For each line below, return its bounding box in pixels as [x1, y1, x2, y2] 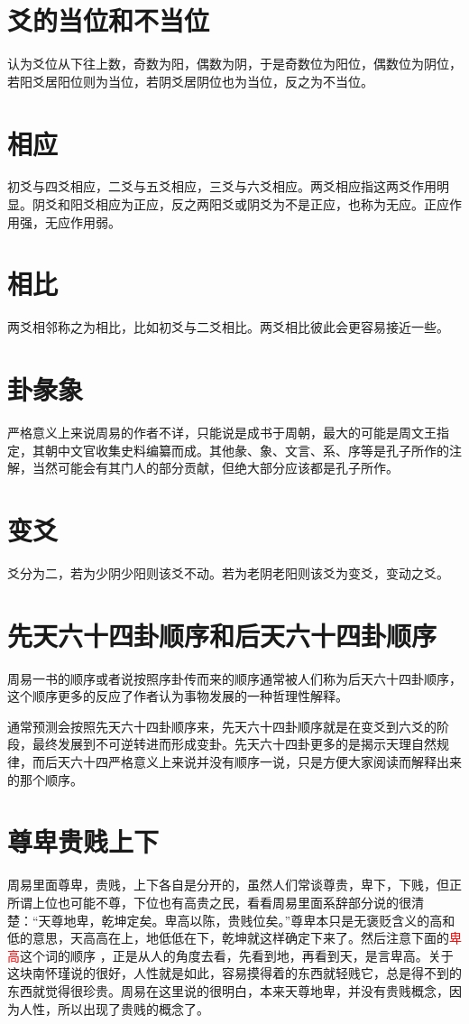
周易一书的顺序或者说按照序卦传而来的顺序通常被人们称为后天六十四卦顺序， [7, 669, 462, 687]
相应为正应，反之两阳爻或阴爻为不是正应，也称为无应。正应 [95, 195, 449, 214]
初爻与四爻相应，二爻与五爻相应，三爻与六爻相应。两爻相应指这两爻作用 [7, 177, 437, 196]
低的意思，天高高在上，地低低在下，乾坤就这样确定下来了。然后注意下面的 [7, 928, 449, 947]
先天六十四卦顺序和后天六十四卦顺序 [7, 616, 437, 653]
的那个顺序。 [7, 770, 83, 789]
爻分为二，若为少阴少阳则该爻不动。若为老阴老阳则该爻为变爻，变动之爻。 [7, 563, 449, 582]
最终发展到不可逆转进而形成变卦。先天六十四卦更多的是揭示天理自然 [32, 734, 437, 753]
